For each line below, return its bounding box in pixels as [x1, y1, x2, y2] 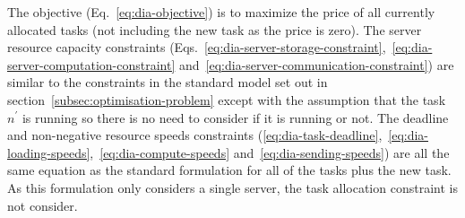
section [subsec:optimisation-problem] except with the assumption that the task [7, 90, 446, 109]
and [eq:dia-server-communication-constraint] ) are [179, 55, 454, 74]
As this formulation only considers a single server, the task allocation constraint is [7, 178, 458, 196]
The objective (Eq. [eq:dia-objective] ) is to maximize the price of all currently [7, 3, 435, 21]
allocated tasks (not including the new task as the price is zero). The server [7, 20, 422, 39]
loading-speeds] [7, 143, 90, 161]
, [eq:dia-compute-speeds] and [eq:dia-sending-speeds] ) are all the [90, 143, 450, 161]
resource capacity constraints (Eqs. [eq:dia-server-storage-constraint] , [7, 38, 386, 57]
